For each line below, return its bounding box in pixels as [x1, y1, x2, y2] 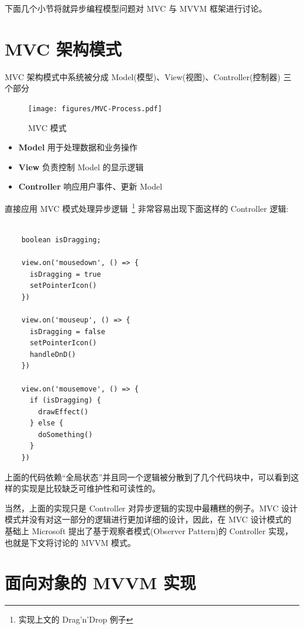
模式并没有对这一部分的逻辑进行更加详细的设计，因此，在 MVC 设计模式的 [5, 513, 292, 525]
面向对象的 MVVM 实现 [5, 570, 196, 594]
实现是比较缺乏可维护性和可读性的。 [20, 482, 160, 494]
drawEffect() [38, 407, 89, 416]
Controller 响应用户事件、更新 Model [18, 180, 163, 193]
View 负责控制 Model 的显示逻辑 [18, 160, 144, 173]
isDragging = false [29, 327, 105, 336]
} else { [29, 419, 64, 428]
